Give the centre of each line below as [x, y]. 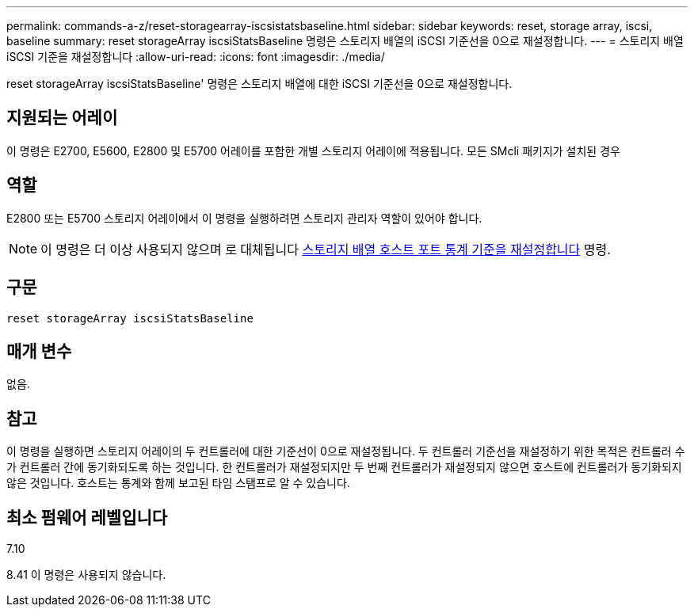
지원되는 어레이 [62, 118]
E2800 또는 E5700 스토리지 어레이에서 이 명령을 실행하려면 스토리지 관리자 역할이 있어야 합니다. [244, 218]
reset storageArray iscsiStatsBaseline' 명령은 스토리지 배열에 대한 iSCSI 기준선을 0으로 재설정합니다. [259, 84]
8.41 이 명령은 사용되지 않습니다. [86, 575]
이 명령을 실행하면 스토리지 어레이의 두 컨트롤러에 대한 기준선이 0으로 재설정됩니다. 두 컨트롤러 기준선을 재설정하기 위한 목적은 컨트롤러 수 [346, 451]
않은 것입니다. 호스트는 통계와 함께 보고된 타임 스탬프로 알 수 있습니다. [178, 483]
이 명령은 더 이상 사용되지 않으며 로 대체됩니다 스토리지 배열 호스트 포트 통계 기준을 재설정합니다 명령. [326, 249]
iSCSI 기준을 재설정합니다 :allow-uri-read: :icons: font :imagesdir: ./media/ [196, 57]
